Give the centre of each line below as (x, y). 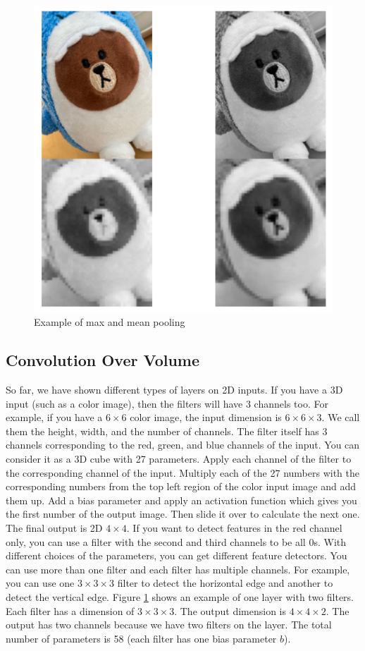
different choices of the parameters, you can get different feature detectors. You (177, 555)
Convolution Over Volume (103, 360)
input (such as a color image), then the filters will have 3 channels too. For (167, 403)
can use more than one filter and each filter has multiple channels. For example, (178, 569)
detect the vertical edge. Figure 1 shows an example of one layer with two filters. (180, 596)
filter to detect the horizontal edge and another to (225, 583)
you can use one (40, 583)
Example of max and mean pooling (110, 322)
